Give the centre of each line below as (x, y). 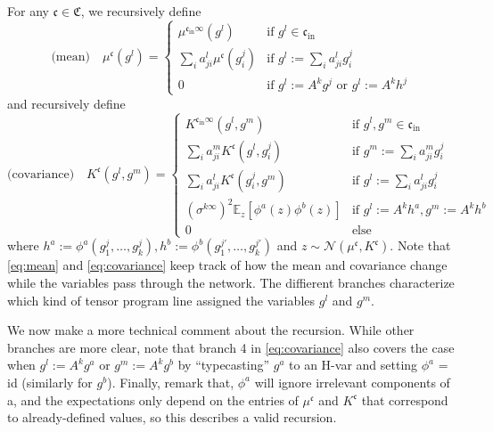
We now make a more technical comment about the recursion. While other (211, 330)
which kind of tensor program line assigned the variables (161, 300)
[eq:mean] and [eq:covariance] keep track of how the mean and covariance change (227, 265)
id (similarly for (50, 382)
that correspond (405, 399)
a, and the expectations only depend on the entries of (153, 399)
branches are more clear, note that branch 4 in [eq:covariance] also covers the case (231, 347)
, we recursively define (141, 11)
